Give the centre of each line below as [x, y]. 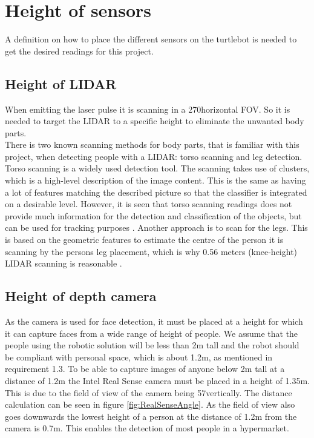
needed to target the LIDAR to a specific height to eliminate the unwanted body [155, 121]
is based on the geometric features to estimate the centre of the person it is [144, 240]
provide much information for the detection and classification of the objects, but [153, 215]
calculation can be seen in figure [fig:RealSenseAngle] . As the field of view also [150, 404]
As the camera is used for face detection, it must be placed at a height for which [154, 321]
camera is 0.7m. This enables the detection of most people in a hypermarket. [147, 428]
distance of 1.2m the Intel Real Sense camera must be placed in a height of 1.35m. [158, 380]
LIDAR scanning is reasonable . [64, 263]
